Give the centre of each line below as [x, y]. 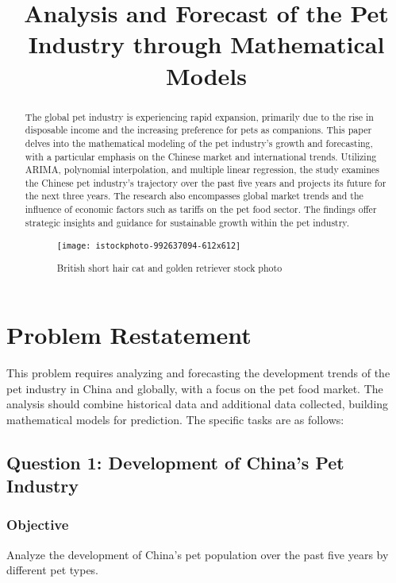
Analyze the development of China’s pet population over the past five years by [198, 554]
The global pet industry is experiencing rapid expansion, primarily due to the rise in [199, 116]
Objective [38, 525]
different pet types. [53, 570]
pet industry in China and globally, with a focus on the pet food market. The [195, 388]
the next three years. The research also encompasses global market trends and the [194, 196]
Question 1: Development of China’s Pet [175, 462]
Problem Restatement [129, 335]
